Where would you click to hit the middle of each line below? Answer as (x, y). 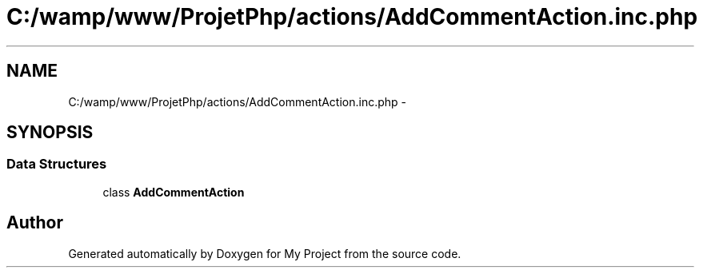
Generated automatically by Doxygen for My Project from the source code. (265, 253)
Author (35, 223)
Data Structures (57, 164)
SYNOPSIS (50, 133)
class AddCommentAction (174, 192)
